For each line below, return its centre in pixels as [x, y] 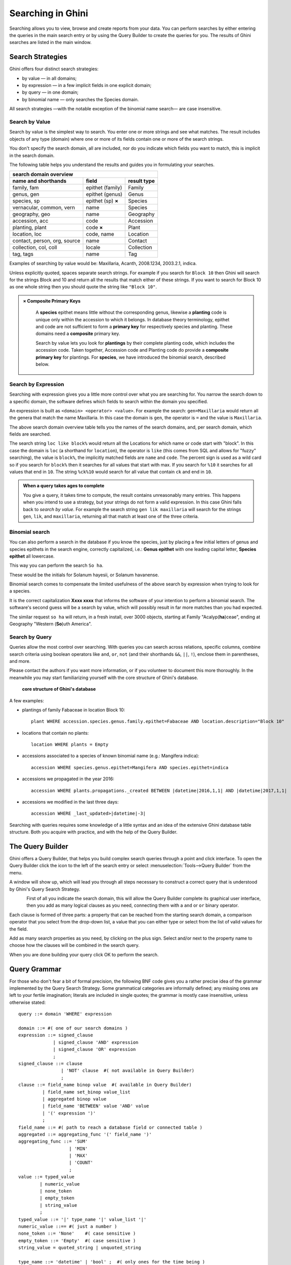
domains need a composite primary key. [78, 333]
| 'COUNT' [81, 1163]
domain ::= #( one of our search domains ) [73, 1028]
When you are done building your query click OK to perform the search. [84, 954]
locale [93, 247]
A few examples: [27, 700]
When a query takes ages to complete [64, 486]
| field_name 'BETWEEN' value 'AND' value [96, 1106]
